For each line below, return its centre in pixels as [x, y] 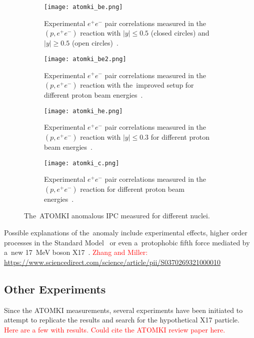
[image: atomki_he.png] [83, 111]
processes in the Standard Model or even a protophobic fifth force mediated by [127, 242]
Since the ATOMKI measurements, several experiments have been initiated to [123, 310]
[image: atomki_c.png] [82, 163]
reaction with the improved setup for [137, 85]
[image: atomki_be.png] [83, 7]
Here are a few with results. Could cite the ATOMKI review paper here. [115, 329]
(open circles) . [95, 43]
